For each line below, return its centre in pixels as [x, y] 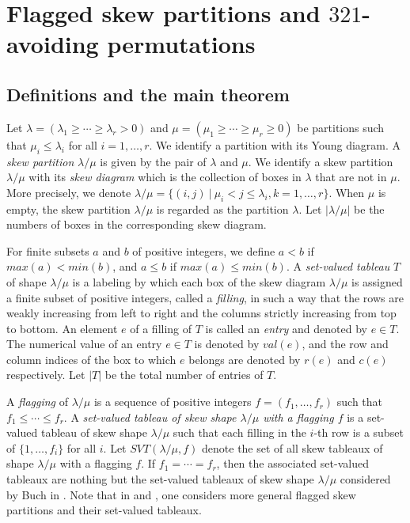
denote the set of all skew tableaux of [292, 447]
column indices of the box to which [91, 359]
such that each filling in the [239, 432]
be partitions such [341, 127]
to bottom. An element [62, 328]
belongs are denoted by [245, 359]
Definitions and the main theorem [148, 94]
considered [365, 479]
